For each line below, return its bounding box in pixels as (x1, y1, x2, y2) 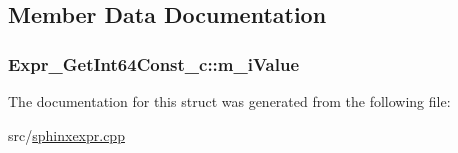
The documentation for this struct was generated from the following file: (8, 91, 451, 111)
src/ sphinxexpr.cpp (8, 124, 125, 145)
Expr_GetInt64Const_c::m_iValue (8, 51, 300, 76)
